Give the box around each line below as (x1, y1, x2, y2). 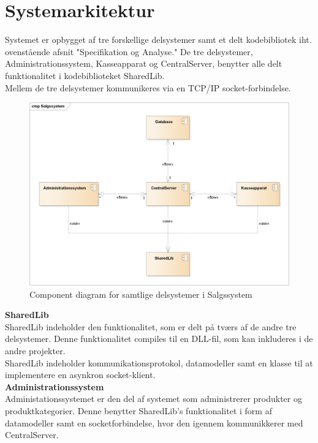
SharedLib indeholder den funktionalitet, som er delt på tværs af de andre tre (5, 320, 297, 333)
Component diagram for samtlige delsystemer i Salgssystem (29, 287, 252, 300)
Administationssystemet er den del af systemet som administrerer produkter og (5, 392, 302, 405)
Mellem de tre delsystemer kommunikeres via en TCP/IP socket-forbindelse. (5, 81, 291, 94)
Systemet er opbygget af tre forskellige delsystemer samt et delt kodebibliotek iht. (5, 33, 312, 46)
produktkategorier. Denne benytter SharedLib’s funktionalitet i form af (5, 404, 272, 417)
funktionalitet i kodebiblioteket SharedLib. (5, 69, 165, 81)
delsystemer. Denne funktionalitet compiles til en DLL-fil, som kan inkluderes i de (5, 332, 313, 345)
